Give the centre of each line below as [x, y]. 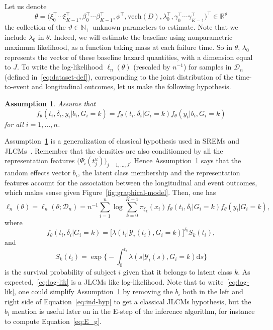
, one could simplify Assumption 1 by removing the [94, 291]
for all [14, 124]
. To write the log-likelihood [60, 67]
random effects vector [38, 173]
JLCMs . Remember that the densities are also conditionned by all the [114, 150]
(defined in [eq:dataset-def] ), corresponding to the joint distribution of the [119, 76]
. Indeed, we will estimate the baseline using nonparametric [141, 37]
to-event [17, 86]
